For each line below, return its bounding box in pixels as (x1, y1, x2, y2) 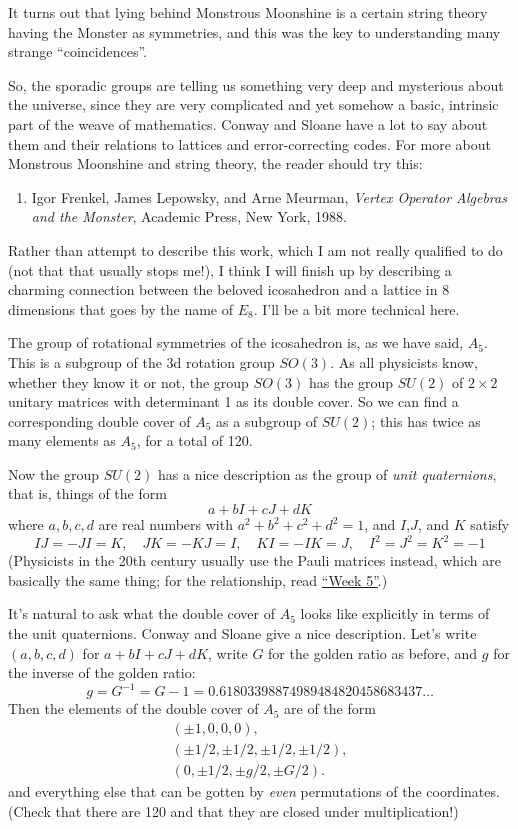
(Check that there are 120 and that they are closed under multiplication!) (8, 800, 459, 821)
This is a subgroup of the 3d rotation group (8, 351, 275, 372)
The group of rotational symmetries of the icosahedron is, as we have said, (8, 332, 464, 353)
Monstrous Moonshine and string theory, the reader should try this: (8, 153, 423, 174)
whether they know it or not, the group (8, 371, 249, 392)
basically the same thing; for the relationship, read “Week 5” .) (8, 569, 388, 590)
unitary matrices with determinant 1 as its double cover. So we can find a (8, 391, 459, 412)
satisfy (470, 514, 510, 535)
